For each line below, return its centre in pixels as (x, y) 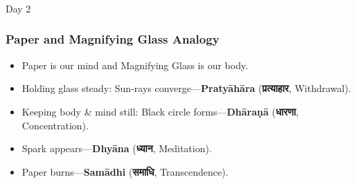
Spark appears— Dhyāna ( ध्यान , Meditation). (117, 148)
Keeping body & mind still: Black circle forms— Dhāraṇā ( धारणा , (160, 111)
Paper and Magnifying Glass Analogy (113, 39)
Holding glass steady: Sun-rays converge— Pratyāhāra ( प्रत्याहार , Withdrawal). (186, 88)
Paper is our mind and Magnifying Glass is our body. (135, 65)
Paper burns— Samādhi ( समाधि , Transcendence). (125, 171)
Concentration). (55, 125)
